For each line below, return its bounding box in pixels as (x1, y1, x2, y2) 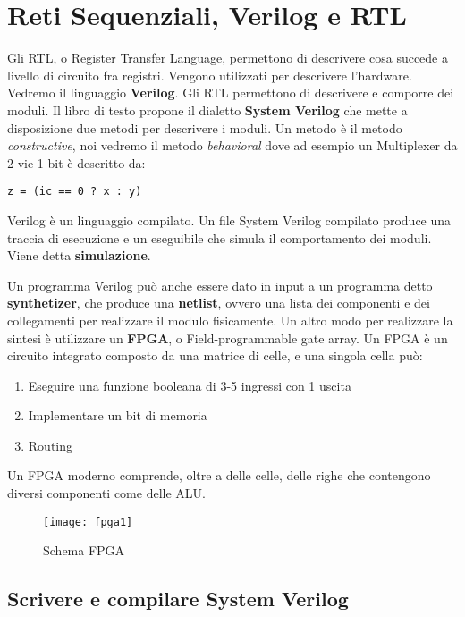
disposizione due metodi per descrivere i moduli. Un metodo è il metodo (7, 118, 402, 137)
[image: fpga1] (43, 515, 133, 528)
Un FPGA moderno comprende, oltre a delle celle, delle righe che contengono (7, 466, 431, 485)
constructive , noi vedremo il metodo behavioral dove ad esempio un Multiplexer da (7, 136, 458, 155)
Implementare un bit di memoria (28, 406, 207, 425)
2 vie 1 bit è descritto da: (7, 153, 146, 172)
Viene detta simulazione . (7, 246, 151, 265)
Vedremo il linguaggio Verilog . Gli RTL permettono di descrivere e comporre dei (7, 83, 454, 102)
